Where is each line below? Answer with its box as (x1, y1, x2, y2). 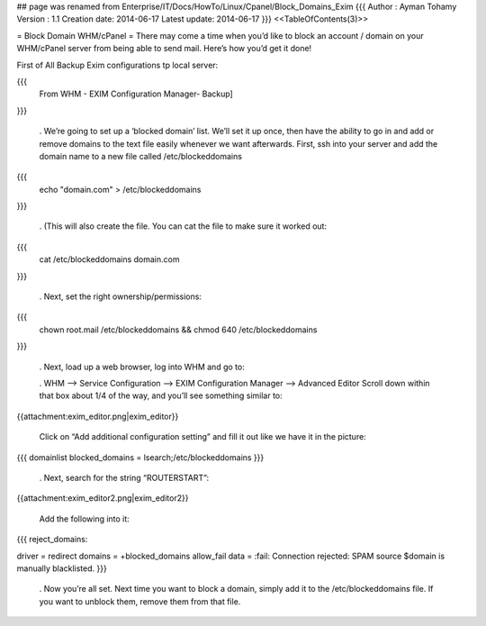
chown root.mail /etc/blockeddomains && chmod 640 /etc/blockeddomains (39, 324, 318, 335)
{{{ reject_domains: (16, 534, 88, 545)
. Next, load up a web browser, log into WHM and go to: (39, 361, 245, 372)
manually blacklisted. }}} (16, 563, 107, 574)
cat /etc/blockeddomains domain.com (39, 254, 180, 265)
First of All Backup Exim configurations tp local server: (16, 59, 219, 70)
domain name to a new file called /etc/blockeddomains (39, 150, 243, 161)
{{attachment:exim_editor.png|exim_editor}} (16, 411, 179, 422)
